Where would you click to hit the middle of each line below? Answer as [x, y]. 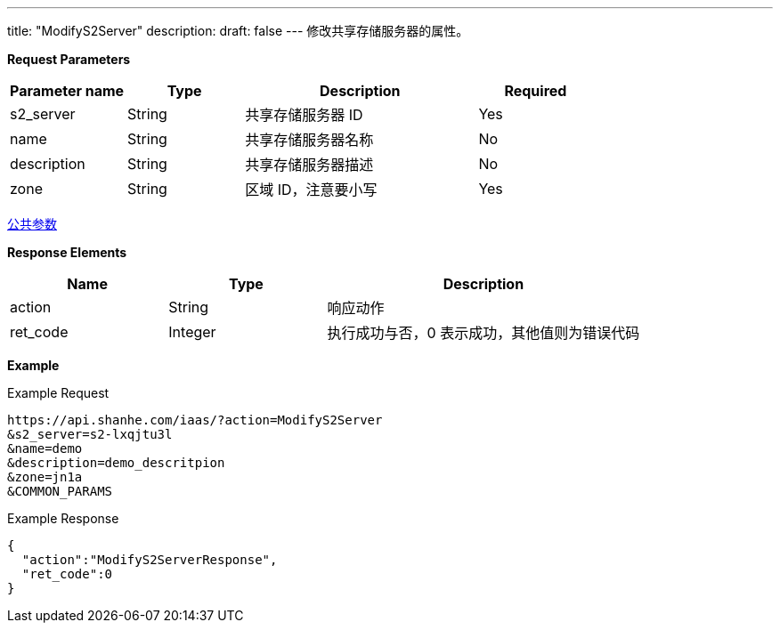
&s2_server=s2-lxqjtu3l [90, 434]
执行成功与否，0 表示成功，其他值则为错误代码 [483, 333]
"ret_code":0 [67, 574]
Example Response [63, 518]
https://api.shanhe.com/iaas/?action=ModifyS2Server [195, 420]
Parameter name [67, 91]
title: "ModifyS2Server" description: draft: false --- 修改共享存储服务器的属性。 [238, 31]
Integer [192, 332]
